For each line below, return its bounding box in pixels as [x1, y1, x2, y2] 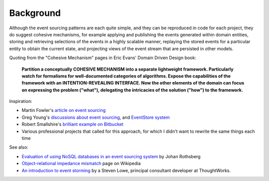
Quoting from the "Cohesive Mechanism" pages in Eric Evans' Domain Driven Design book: [9, 55, 196, 61]
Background [9, 7, 61, 18]
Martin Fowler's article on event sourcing [21, 107, 106, 113]
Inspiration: [9, 98, 32, 104]
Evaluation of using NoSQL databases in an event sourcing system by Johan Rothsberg [21, 153, 201, 159]
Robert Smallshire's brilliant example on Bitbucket [21, 121, 124, 127]
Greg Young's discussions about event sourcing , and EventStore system [21, 114, 170, 120]
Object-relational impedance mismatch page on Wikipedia [21, 161, 141, 167]
